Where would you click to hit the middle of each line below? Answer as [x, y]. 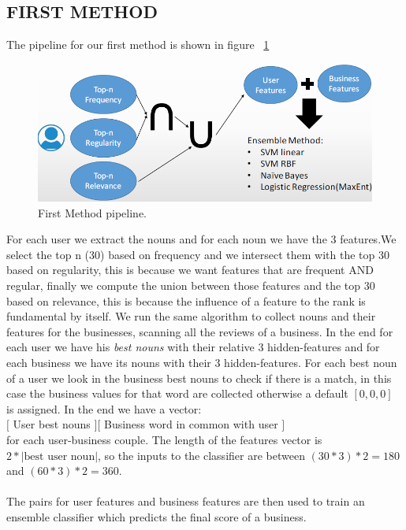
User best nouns [52, 424]
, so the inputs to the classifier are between [201, 455]
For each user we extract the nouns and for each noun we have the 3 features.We [201, 239]
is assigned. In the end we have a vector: [104, 408]
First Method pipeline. [93, 212]
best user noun [60, 456]
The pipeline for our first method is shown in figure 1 [138, 44]
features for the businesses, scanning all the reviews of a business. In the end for [200, 331]
